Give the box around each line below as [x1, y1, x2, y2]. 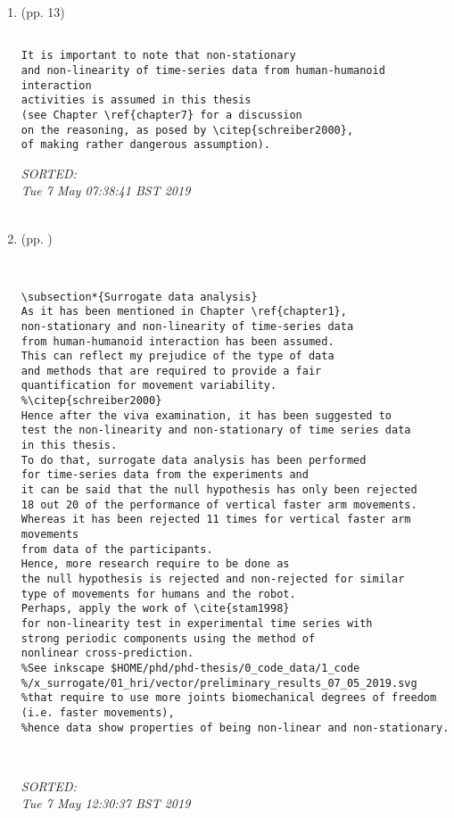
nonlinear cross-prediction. [21, 647, 194, 660]
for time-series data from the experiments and [21, 468, 309, 482]
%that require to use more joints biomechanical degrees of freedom [21, 691, 437, 705]
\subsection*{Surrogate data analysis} [21, 290, 258, 303]
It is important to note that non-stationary [21, 49, 296, 62]
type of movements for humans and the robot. [21, 587, 296, 600]
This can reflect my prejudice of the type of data [21, 350, 334, 363]
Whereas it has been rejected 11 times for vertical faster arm [21, 513, 411, 526]
